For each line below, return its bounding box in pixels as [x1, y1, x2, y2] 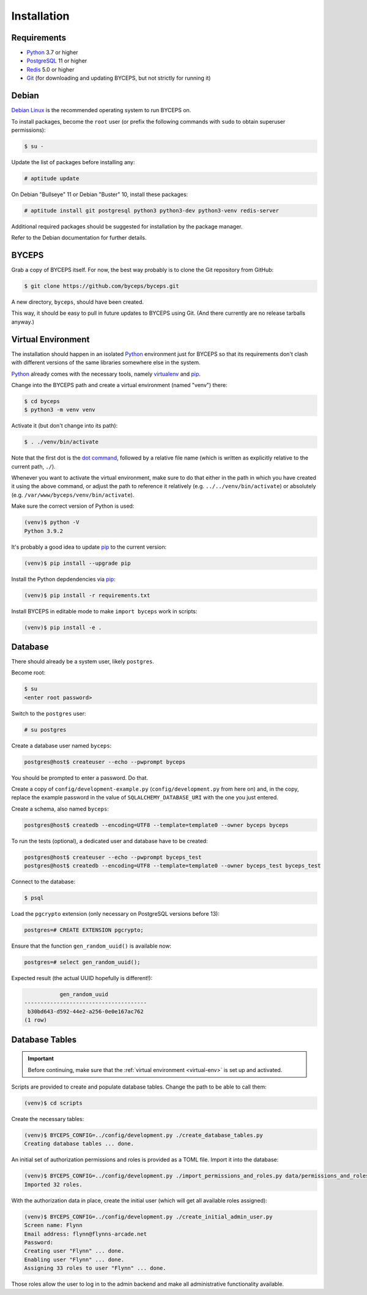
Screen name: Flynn [24, 1222, 83, 1229]
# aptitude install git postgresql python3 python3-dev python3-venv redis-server [24, 207, 280, 214]
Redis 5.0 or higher [26, 66, 75, 73]
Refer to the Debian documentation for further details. [11, 234, 147, 241]
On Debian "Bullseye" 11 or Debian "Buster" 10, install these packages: [11, 191, 188, 198]
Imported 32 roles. [24, 1181, 83, 1188]
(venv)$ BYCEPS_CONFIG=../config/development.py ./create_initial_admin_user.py [24, 1213, 273, 1220]
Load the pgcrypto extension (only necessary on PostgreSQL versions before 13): [11, 910, 220, 918]
